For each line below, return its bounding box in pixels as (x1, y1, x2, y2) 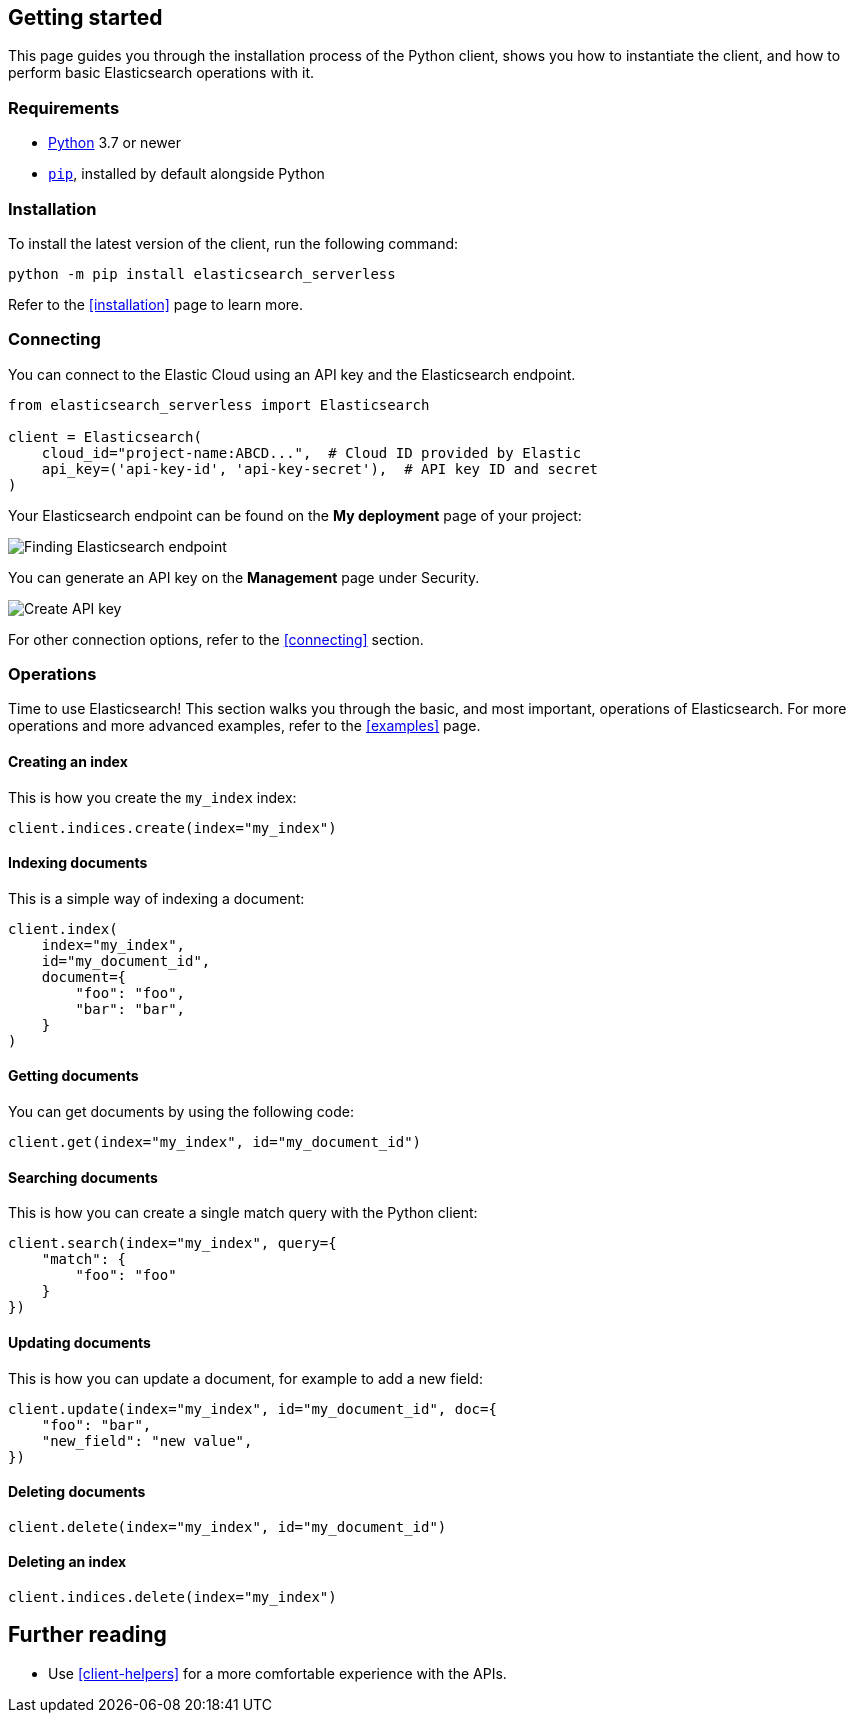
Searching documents (8, 1168, 158, 1186)
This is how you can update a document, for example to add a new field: (8, 1369, 483, 1387)
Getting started (8, 5, 163, 30)
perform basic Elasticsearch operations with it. (8, 64, 315, 82)
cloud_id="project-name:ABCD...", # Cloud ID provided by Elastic (41, 444, 582, 461)
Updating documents (8, 1333, 151, 1351)
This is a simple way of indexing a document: (8, 889, 305, 907)
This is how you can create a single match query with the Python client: (8, 1204, 478, 1222)
